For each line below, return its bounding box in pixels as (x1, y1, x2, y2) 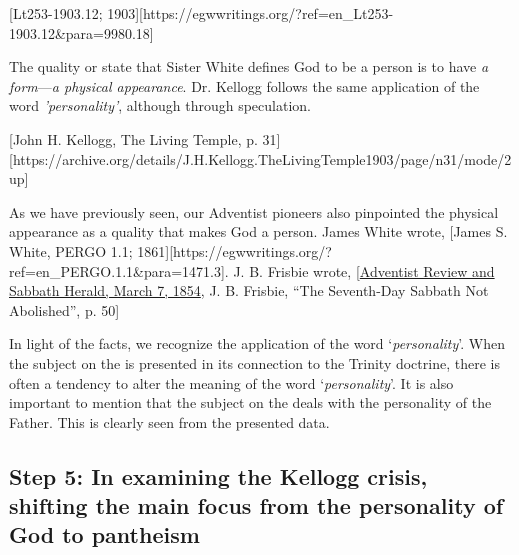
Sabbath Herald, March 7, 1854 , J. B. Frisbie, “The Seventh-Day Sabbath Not (9, 280, 489, 301)
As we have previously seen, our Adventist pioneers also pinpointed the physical (9, 201, 499, 222)
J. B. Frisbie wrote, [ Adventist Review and (233, 260, 495, 281)
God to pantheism (9, 519, 200, 550)
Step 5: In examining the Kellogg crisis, (9, 460, 428, 491)
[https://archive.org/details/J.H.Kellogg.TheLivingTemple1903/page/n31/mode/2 (9, 148, 512, 169)
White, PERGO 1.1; (9, 240, 133, 261)
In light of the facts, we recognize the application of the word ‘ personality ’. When (9, 333, 505, 354)
